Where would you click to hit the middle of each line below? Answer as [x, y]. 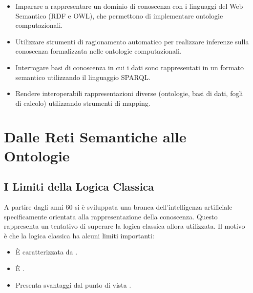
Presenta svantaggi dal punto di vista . [73, 284]
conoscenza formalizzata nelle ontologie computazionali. [98, 51]
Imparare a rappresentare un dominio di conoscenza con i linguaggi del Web [129, 6]
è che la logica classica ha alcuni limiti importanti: [79, 235]
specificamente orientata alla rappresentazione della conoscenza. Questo [111, 216]
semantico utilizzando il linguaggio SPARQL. [83, 77]
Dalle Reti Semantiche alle [95, 136]
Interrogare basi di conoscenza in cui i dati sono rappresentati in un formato [130, 67]
